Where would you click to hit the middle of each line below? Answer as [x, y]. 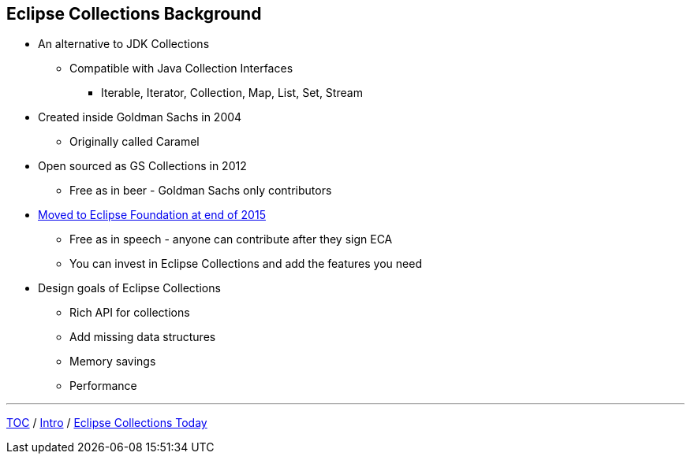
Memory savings [113, 362]
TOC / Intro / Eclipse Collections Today [107, 423]
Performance [103, 386]
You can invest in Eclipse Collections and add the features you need [246, 264]
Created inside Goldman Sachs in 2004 [140, 117]
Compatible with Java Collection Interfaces [181, 69]
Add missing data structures [143, 337]
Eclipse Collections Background [134, 14]
